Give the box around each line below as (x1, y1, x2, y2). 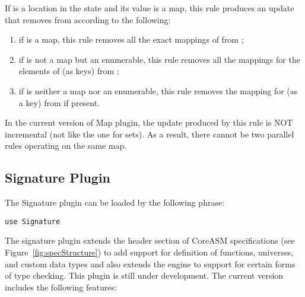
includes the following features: (5, 280, 117, 293)
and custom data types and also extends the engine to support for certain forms (5, 257, 296, 270)
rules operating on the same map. (5, 139, 127, 152)
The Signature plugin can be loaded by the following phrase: (5, 196, 225, 209)
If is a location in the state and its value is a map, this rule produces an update (5, 2, 294, 14)
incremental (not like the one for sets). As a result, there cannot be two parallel (5, 127, 294, 140)
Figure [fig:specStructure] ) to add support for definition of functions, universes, (5, 245, 294, 258)
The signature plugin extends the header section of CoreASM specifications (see (5, 234, 295, 247)
